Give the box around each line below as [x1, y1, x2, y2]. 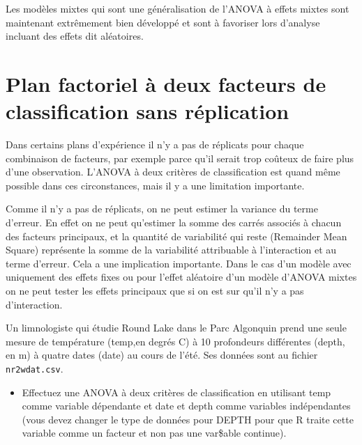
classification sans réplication [6, 97, 289, 125]
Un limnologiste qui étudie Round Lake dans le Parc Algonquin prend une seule [6, 320, 347, 335]
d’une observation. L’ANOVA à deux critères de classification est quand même [6, 164, 340, 179]
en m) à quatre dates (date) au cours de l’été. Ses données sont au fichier [6, 348, 318, 362]
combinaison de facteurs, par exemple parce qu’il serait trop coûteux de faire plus [6, 150, 354, 165]
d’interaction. [6, 297, 63, 311]
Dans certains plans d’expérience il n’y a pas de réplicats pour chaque [6, 137, 304, 152]
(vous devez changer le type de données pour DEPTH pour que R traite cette [22, 412, 354, 426]
